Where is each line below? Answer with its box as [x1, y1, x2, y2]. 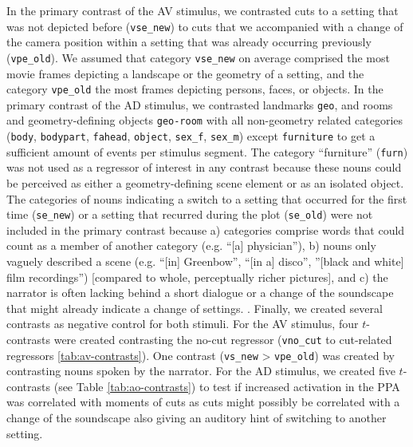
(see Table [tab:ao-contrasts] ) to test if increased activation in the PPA [53, 378, 400, 394]
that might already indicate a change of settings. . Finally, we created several [6, 299, 383, 316]
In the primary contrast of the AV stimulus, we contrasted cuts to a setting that [6, 2, 399, 18]
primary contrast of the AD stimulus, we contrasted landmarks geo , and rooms [6, 96, 393, 113]
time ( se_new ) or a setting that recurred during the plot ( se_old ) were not [6, 206, 373, 223]
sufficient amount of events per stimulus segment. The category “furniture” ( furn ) [6, 143, 408, 160]
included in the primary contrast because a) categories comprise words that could [6, 221, 405, 238]
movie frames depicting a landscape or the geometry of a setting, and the [6, 65, 364, 81]
